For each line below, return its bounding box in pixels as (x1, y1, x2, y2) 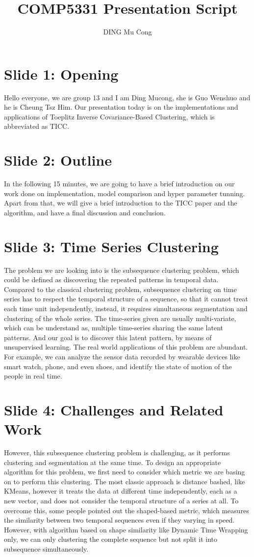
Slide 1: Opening (4, 63, 119, 84)
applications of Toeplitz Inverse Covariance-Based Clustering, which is (4, 111, 215, 121)
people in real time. (4, 371, 62, 381)
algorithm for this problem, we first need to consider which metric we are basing (4, 467, 245, 477)
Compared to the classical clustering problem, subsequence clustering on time (4, 284, 237, 294)
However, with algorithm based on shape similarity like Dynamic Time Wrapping (4, 524, 248, 534)
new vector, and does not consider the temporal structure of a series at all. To (4, 496, 239, 506)
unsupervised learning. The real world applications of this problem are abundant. (4, 342, 248, 352)
